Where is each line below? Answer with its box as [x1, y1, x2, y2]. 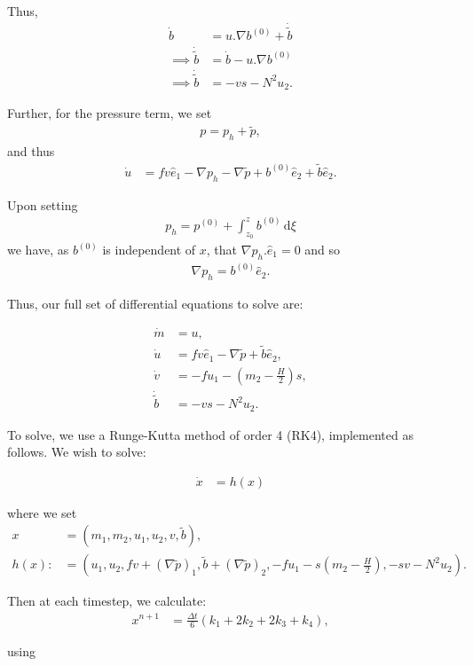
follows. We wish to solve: [7, 443, 146, 461]
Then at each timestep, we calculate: [7, 592, 207, 610]
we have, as [7, 240, 69, 258]
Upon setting [7, 195, 78, 214]
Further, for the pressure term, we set [7, 104, 212, 122]
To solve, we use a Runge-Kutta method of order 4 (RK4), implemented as [7, 425, 414, 443]
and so [304, 240, 341, 258]
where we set [7, 503, 77, 521]
